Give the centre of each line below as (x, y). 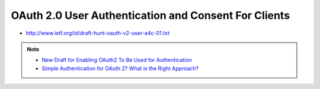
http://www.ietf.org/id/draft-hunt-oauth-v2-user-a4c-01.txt (98, 33)
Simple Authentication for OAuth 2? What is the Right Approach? (120, 68)
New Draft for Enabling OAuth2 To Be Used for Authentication (117, 60)
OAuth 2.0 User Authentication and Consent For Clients (151, 15)
